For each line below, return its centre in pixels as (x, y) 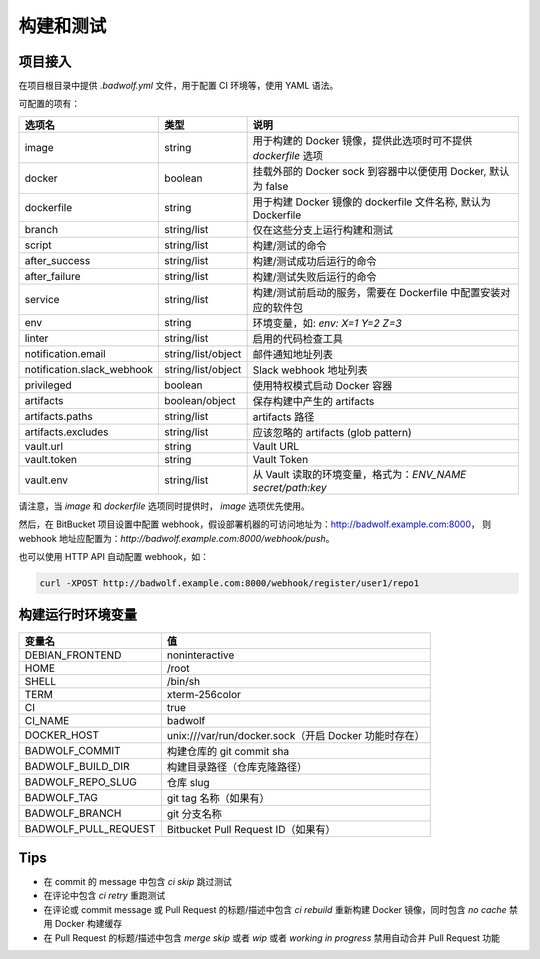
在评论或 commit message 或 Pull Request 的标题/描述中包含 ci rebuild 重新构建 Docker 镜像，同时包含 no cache (275, 909)
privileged (48, 385)
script (38, 245)
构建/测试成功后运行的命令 (314, 261)
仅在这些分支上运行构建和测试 (323, 230)
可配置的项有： (49, 104)
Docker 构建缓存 (88, 924)
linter (36, 338)
